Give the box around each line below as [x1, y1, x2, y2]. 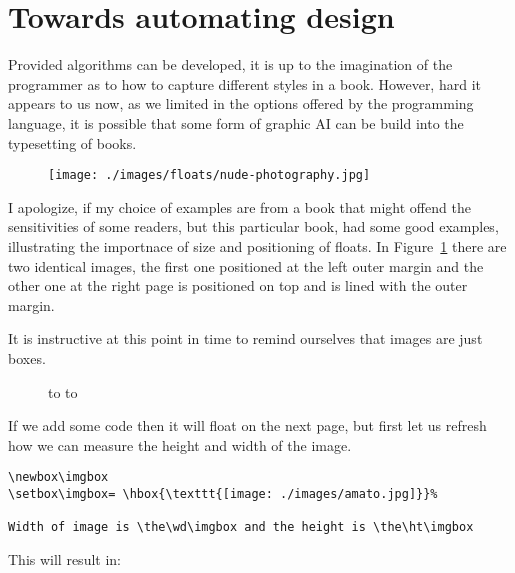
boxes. [8, 347, 46, 368]
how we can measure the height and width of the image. [8, 434, 352, 455]
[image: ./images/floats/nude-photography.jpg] [48, 168, 371, 183]
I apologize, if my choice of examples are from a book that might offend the [8, 196, 471, 217]
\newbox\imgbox [8, 470, 109, 485]
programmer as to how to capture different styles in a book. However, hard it [8, 73, 481, 94]
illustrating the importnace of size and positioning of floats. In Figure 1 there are [8, 235, 507, 256]
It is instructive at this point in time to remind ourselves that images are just [8, 328, 483, 349]
